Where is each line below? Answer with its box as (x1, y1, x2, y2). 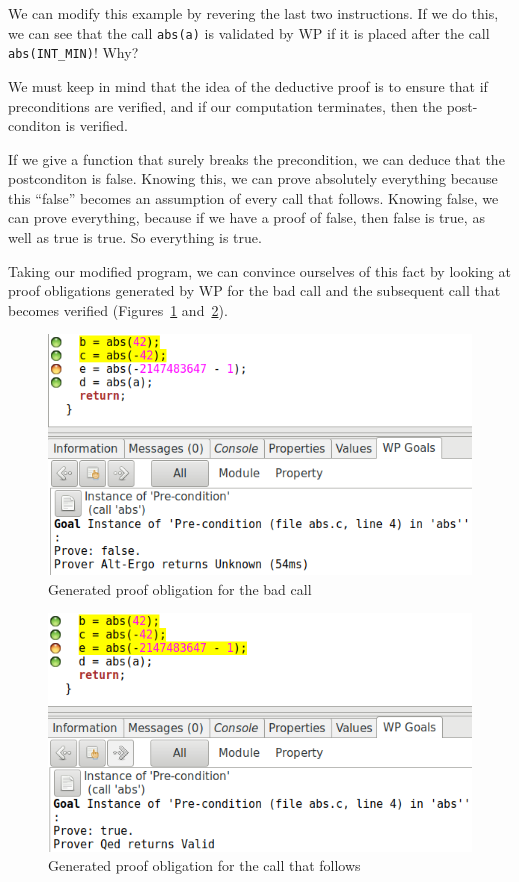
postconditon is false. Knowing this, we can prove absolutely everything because (8, 168, 498, 189)
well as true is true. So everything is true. (8, 227, 262, 248)
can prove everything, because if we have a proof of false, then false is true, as (8, 207, 485, 228)
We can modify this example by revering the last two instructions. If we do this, (8, 3, 499, 23)
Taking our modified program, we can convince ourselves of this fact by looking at (8, 260, 511, 281)
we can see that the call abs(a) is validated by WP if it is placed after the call (8, 22, 490, 43)
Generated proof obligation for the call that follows (48, 855, 361, 876)
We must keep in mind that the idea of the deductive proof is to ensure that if (8, 75, 488, 96)
